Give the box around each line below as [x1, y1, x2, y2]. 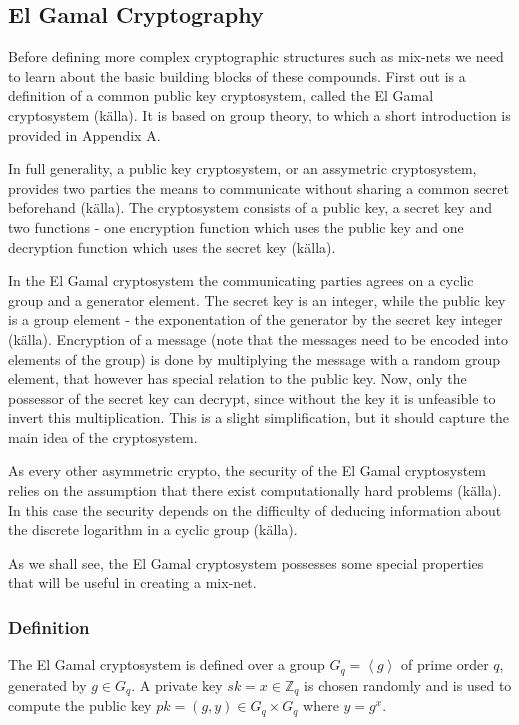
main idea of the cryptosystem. [8, 426, 198, 447]
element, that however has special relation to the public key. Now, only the [8, 368, 467, 389]
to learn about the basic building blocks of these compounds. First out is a [8, 65, 466, 86]
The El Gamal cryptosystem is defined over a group [8, 654, 325, 675]
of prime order [401, 654, 489, 675]
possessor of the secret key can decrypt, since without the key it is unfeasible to [8, 387, 496, 408]
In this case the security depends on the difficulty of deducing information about [8, 499, 502, 520]
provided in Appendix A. [8, 124, 161, 145]
